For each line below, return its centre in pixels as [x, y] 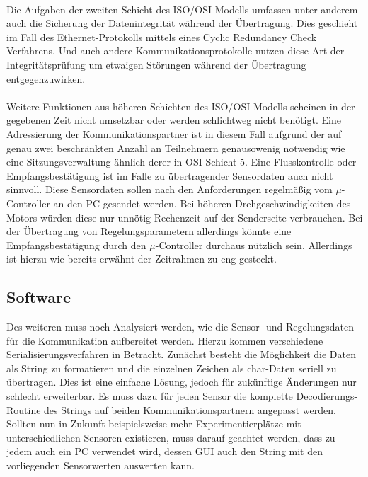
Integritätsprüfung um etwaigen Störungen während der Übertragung [156, 64]
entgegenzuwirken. [46, 78]
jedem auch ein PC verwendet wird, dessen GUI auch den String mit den [165, 451]
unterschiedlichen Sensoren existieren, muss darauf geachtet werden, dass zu [171, 437]
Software [39, 297]
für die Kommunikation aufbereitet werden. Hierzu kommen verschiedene [165, 340]
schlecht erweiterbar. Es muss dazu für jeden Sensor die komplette [150, 396]
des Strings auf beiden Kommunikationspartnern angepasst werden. [190, 409]
